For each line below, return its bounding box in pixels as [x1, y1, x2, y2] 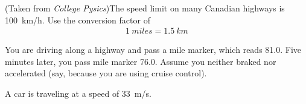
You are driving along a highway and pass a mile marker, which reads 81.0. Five [5, 43, 302, 56]
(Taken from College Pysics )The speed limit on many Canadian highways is [5, 2, 285, 14]
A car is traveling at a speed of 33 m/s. [5, 87, 151, 99]
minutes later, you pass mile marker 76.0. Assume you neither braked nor [5, 55, 276, 67]
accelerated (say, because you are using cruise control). [5, 67, 207, 79]
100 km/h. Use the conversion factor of [5, 13, 150, 26]
